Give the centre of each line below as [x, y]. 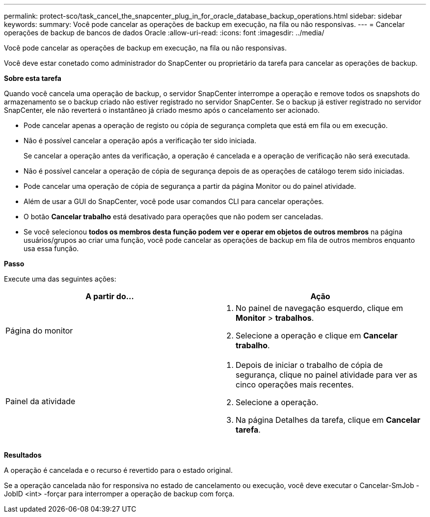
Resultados [23, 455]
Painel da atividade [40, 401]
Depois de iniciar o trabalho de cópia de [309, 365]
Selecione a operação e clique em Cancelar [317, 336]
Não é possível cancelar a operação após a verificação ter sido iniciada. [140, 141]
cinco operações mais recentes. [295, 385]
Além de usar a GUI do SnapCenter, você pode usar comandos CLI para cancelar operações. [174, 201]
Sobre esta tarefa [33, 78]
